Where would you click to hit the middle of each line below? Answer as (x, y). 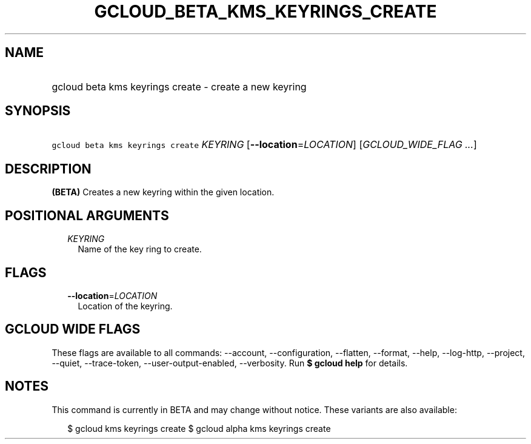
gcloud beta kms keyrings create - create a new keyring (179, 86)
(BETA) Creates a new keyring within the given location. (163, 192)
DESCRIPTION (48, 169)
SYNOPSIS (38, 111)
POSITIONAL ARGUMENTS (87, 215)
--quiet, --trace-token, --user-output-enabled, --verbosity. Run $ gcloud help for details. (230, 363)
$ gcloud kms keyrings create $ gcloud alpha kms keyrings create (199, 428)
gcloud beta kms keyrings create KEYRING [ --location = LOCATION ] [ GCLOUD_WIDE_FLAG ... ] (264, 145)
